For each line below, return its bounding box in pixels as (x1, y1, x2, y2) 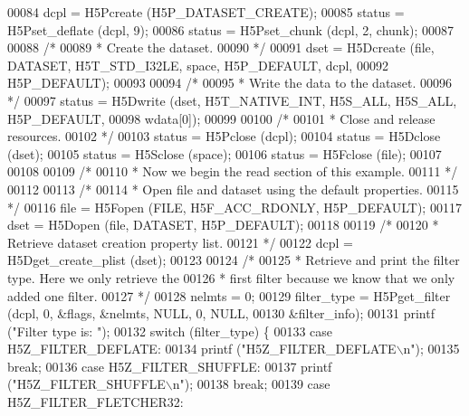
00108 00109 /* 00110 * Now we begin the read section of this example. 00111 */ (7, 162, 458, 181)
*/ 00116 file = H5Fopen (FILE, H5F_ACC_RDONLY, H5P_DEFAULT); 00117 (7, 197, 462, 216)
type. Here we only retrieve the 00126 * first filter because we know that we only (7, 268, 455, 287)
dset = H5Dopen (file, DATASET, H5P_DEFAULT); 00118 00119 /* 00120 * (7, 215, 439, 234)
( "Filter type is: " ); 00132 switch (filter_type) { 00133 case (7, 321, 333, 340)
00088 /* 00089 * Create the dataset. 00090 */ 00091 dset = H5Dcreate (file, (7, 38, 435, 57)
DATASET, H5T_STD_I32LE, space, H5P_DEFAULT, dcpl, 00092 (7, 55, 388, 74)
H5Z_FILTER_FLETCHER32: (7, 392, 184, 411)
